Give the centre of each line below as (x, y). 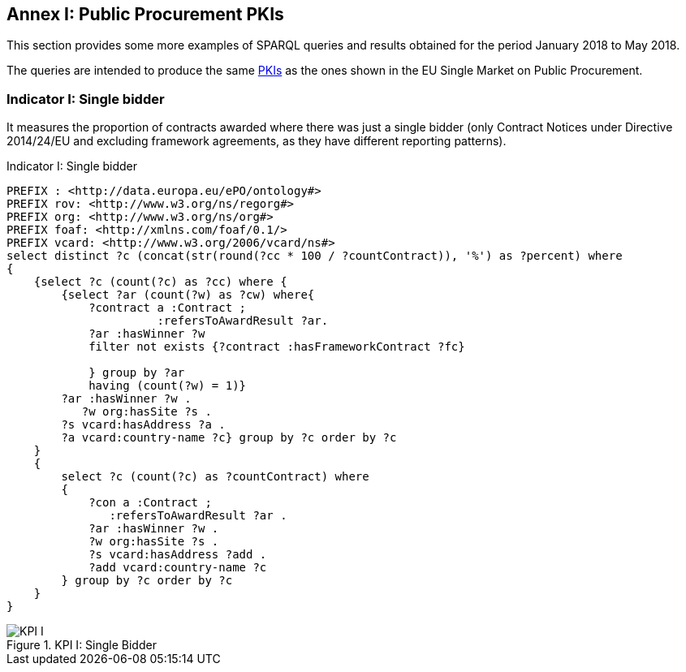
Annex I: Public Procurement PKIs (145, 14)
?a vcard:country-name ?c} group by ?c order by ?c (229, 438)
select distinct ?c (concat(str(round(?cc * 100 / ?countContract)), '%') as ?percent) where (315, 256)
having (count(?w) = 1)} (168, 386)
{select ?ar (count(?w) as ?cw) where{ (188, 295)
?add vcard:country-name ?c (178, 568)
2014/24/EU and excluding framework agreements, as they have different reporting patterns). (257, 141)
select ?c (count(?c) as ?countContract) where (215, 477)
